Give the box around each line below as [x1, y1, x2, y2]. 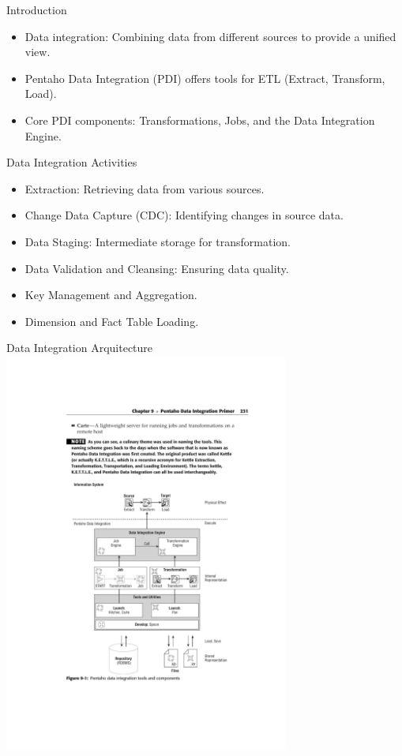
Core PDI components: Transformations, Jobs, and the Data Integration [24, 111, 375, 128]
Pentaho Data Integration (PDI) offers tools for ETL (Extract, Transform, [24, 69, 385, 86]
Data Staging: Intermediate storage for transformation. [24, 233, 291, 249]
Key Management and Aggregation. [24, 286, 197, 303]
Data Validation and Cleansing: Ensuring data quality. [24, 260, 289, 276]
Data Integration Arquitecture [6, 339, 153, 356]
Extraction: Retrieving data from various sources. [24, 180, 265, 196]
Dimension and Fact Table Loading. [24, 313, 199, 329]
